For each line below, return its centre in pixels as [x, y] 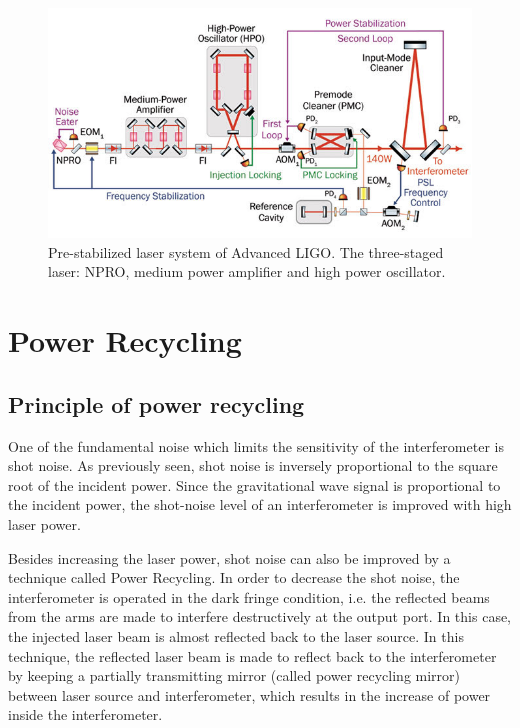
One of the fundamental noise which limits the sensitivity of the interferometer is [256, 445]
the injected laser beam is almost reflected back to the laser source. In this [236, 635]
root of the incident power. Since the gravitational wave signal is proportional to [254, 484]
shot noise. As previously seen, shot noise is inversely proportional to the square [253, 465]
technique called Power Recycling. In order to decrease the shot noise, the [234, 577]
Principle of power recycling [156, 403]
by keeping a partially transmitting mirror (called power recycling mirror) [234, 675]
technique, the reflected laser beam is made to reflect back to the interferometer [252, 655]
